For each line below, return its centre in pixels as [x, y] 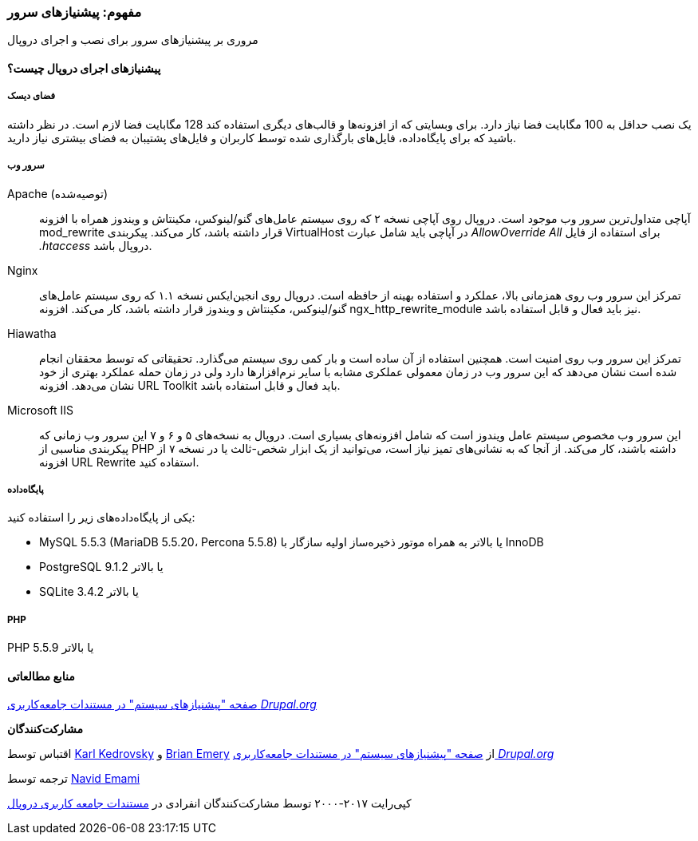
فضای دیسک [32, 96]
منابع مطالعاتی [41, 676]
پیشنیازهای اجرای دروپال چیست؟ [84, 68]
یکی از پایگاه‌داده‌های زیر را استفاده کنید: [101, 518]
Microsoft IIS [40, 410]
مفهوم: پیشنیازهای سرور [75, 12]
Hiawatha [32, 333]
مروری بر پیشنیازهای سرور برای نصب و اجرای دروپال [133, 40]
